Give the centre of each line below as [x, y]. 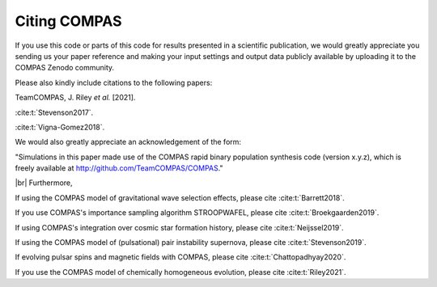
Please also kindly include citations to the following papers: [114, 82]
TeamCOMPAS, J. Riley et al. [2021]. [75, 98]
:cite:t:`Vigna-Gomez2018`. [60, 127]
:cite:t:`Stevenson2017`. [54, 112]
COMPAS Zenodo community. [65, 68]
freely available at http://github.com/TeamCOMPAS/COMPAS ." [119, 168]
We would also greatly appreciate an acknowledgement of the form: [128, 142]
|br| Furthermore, [44, 183]
